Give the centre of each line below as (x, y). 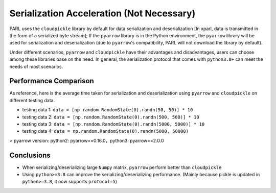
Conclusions (30, 155)
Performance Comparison (52, 81)
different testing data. (32, 100)
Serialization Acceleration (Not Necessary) (102, 13)
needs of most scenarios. (36, 66)
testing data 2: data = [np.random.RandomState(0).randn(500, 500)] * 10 (111, 117)
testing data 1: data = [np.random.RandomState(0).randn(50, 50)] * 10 (108, 110)
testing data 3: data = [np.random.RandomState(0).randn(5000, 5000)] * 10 (113, 124)
